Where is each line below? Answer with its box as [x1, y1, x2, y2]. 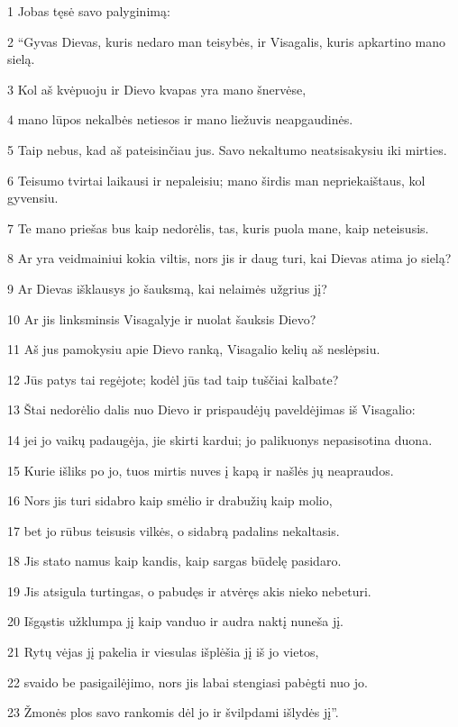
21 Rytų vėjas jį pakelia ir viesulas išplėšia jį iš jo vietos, [7, 642, 319, 661]
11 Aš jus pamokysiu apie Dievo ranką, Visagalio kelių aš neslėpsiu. [7, 340, 380, 359]
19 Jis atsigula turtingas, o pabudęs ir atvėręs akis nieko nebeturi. [7, 581, 371, 600]
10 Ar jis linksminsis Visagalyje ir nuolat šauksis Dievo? [7, 309, 316, 328]
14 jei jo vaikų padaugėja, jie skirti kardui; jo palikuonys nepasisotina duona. [7, 430, 433, 449]
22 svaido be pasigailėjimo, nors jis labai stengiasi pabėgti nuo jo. [7, 672, 368, 691]
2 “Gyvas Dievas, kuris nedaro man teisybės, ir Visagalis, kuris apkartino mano [7, 32, 446, 50]
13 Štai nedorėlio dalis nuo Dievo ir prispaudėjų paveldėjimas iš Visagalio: [7, 400, 416, 419]
